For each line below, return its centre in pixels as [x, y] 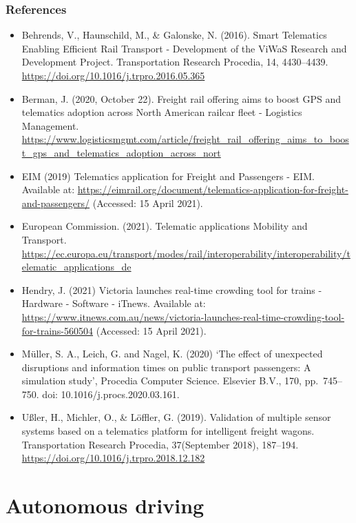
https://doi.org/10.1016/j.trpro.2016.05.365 [113, 75]
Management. [50, 125]
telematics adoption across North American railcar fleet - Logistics [162, 112]
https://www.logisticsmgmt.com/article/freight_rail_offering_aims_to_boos [185, 139]
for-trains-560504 [57, 330]
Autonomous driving [105, 505]
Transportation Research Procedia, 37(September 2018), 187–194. [160, 444]
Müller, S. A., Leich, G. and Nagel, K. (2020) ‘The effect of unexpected [172, 354]
